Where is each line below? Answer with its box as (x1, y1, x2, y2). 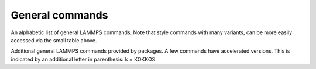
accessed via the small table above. (11, 37, 97, 43)
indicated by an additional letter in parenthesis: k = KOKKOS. (11, 56, 157, 63)
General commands (11, 9, 108, 21)
